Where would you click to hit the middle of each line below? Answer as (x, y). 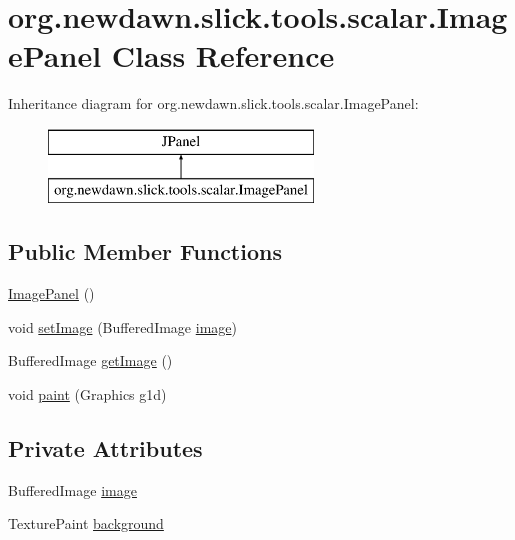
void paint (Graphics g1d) (87, 394)
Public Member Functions (145, 251)
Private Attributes (105, 448)
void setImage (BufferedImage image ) (122, 326)
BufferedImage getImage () (90, 360)
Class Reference (223, 55)
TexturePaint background (86, 523)
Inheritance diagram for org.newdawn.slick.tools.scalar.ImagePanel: (213, 103)
